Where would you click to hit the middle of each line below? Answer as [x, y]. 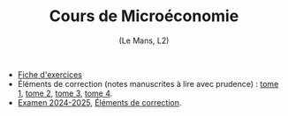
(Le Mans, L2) [144, 40]
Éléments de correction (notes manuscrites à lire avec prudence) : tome [148, 83]
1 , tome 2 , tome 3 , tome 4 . [65, 93]
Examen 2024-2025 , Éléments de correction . [99, 102]
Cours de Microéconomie [144, 16]
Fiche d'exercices [49, 74]
